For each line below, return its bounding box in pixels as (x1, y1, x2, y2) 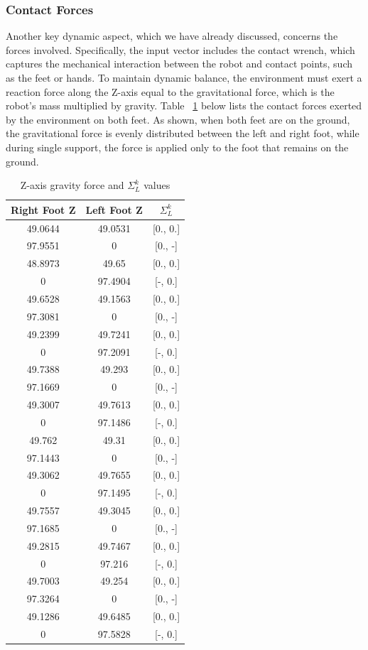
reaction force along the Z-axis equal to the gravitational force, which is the (6, 84, 335, 99)
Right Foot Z (11, 202, 76, 217)
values (144, 178, 171, 193)
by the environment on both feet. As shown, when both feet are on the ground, (6, 112, 350, 126)
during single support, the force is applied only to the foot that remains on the (6, 139, 349, 154)
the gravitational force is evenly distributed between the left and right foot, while (6, 126, 359, 141)
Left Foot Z (85, 202, 143, 217)
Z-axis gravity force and (20, 178, 124, 193)
